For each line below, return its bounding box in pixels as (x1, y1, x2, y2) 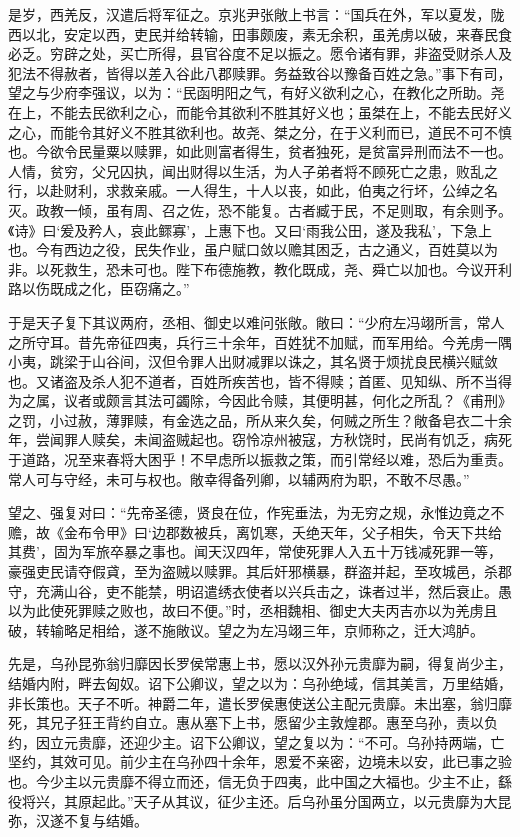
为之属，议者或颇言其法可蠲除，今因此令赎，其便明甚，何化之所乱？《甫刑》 (8, 390, 512, 411)
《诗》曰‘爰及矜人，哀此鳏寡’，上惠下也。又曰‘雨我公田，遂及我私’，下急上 (8, 219, 492, 240)
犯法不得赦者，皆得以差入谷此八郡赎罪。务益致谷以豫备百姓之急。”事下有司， (8, 62, 512, 83)
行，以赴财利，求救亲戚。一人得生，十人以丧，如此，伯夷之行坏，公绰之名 (8, 180, 498, 201)
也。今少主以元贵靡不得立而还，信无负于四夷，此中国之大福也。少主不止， (8, 770, 498, 791)
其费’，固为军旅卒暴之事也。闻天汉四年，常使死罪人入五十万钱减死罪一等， (8, 541, 502, 562)
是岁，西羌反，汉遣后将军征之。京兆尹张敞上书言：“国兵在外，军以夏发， (8, 4, 491, 24)
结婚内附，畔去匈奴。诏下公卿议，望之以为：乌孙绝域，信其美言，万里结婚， (8, 673, 512, 693)
